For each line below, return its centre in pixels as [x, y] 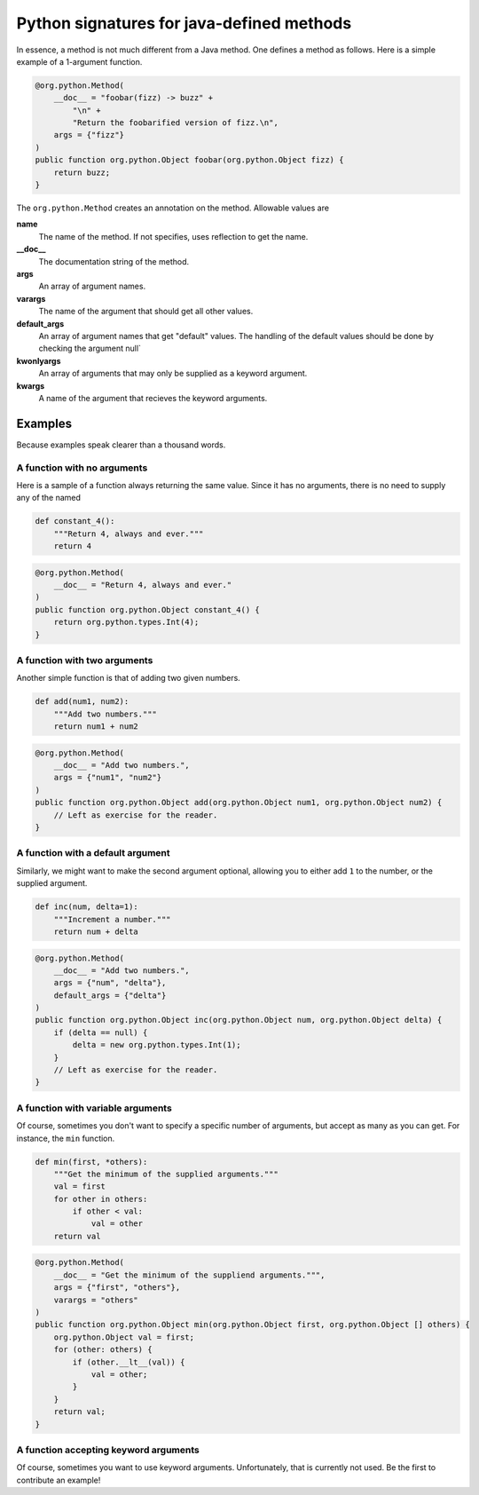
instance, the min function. [66, 1138]
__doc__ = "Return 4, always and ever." [143, 585]
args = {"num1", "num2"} [108, 778]
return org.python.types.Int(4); [126, 622]
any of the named [49, 498]
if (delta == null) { [101, 1032]
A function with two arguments [85, 660]
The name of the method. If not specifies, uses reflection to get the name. [173, 236]
